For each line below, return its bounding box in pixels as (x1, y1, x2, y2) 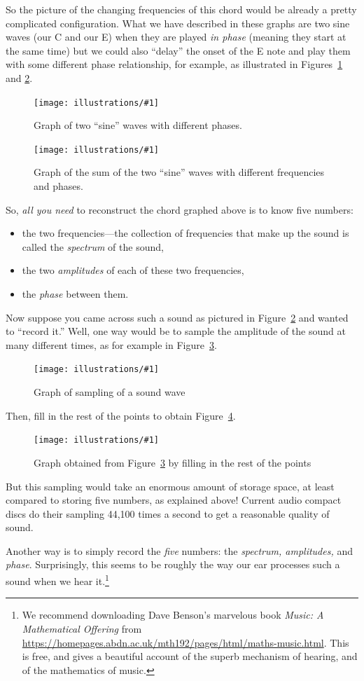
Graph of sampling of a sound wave (34, 385, 185, 399)
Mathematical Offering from (22, 621, 142, 635)
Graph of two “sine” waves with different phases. (34, 118, 242, 132)
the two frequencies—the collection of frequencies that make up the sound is (22, 226, 349, 240)
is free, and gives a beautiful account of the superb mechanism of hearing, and (22, 649, 358, 663)
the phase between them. (22, 287, 129, 301)
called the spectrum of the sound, (22, 239, 164, 254)
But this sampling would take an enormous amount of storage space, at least (6, 479, 335, 493)
